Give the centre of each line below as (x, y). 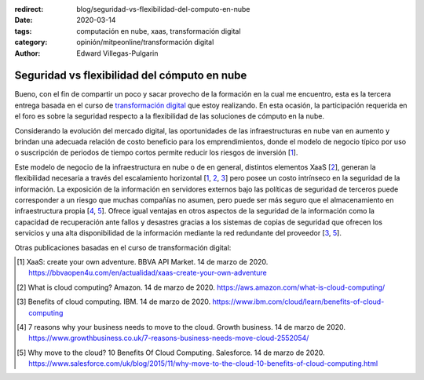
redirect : (29, 9)
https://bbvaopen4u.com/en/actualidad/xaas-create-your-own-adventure (148, 273)
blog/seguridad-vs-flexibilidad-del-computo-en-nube (163, 9)
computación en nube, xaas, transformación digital (159, 31)
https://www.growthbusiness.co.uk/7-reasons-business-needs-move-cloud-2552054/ (169, 338)
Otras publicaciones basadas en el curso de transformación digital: (123, 247)
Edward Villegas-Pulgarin (117, 53)
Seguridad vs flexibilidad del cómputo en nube (131, 76)
